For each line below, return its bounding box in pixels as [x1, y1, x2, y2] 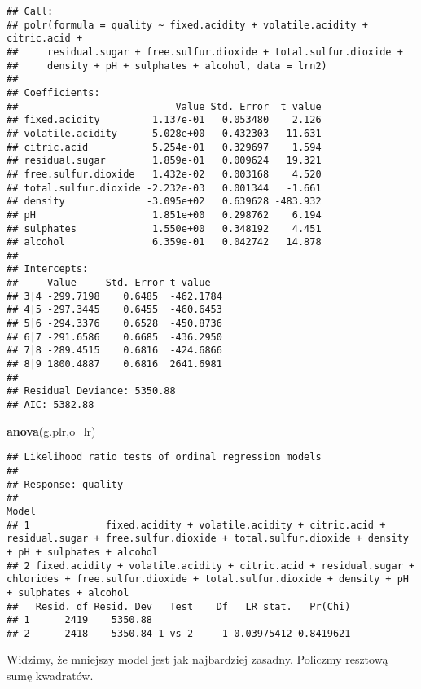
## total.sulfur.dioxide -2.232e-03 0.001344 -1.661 [7, 182, 322, 194]
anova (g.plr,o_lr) [7, 422, 96, 439]
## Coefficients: [7, 86, 100, 99]
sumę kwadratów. [7, 667, 94, 684]
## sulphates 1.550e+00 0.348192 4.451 [7, 222, 322, 235]
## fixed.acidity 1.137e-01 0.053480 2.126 [7, 114, 322, 126]
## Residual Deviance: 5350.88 [7, 385, 176, 397]
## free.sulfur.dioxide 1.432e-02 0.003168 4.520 [7, 168, 322, 180]
